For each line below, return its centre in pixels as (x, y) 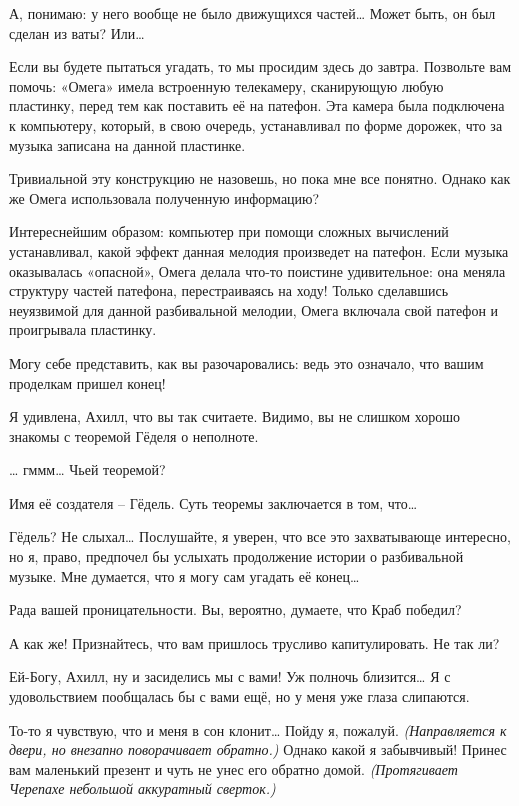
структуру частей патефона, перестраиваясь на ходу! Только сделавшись (229, 290)
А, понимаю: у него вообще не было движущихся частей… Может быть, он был (252, 13)
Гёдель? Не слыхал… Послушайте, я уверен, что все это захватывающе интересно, (260, 536)
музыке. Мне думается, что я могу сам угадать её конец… (184, 575)
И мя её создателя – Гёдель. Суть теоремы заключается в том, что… (213, 502)
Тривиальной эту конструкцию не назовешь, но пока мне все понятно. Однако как (260, 178)
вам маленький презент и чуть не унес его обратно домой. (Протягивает (233, 768)
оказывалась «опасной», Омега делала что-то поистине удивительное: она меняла (257, 270)
